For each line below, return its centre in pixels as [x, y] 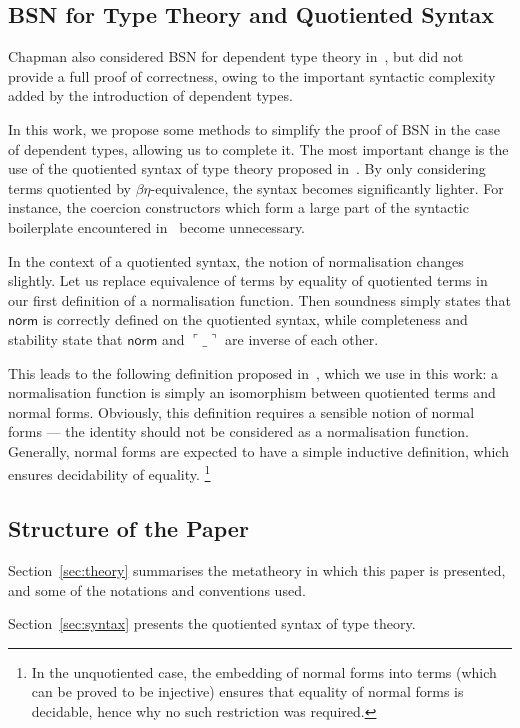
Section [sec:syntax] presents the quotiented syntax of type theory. [212, 623]
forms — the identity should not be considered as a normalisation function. [238, 431]
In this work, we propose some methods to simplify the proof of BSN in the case [254, 128]
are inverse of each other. [302, 338]
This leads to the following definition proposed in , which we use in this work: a [253, 372]
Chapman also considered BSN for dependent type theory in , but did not [236, 56]
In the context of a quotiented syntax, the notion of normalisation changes [236, 260]
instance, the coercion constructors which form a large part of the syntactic [238, 207]
